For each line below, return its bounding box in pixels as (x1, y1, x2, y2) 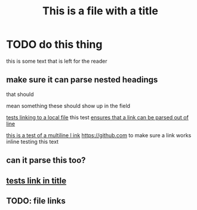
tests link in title (6, 175, 67, 186)
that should (6, 91, 34, 98)
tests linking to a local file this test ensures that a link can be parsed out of (6, 113, 189, 121)
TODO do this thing (6, 38, 103, 51)
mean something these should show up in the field (6, 102, 130, 109)
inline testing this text (6, 138, 59, 145)
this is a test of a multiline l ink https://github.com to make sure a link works (6, 131, 192, 138)
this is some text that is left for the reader (6, 57, 107, 64)
